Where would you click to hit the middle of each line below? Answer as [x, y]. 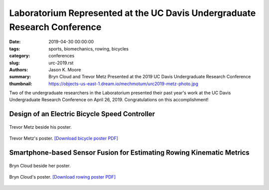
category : [20, 56]
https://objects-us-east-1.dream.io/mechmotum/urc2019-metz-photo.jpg [124, 84]
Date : [15, 42]
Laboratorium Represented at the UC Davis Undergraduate [133, 13]
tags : [15, 49]
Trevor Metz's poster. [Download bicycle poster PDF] [64, 138]
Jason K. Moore [65, 69]
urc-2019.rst [61, 63]
